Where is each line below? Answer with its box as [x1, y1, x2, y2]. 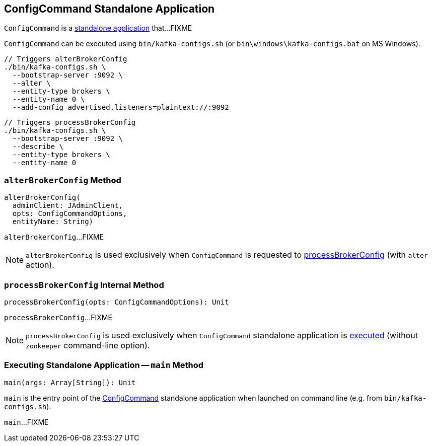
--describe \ [12, 142, 64, 151]
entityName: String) [12, 217, 94, 226]
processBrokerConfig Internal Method [4, 279, 164, 290]
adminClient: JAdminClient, [12, 201, 123, 210]
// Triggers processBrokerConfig [4, 118, 136, 127]
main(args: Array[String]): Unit [4, 378, 136, 387]
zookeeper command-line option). [26, 340, 150, 350]
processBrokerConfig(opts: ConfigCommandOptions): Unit [4, 298, 229, 306]
